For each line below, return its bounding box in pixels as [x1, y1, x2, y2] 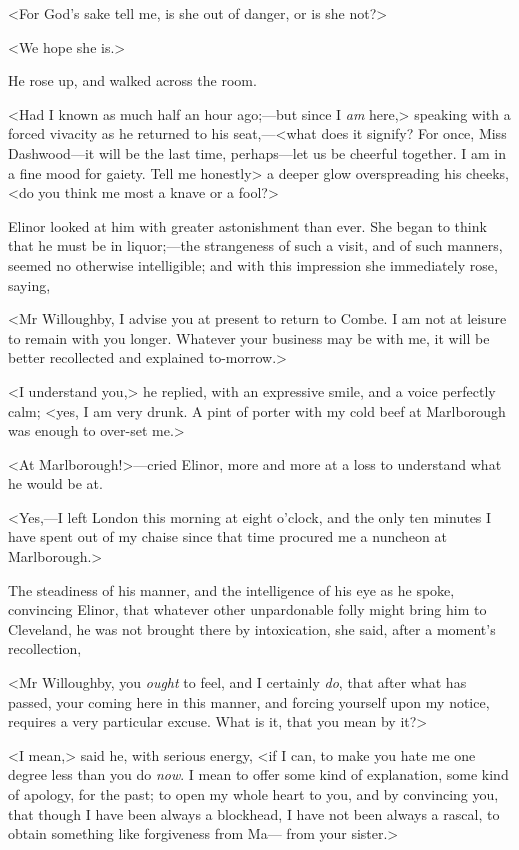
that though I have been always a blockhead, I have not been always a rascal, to [8, 803, 500, 824]
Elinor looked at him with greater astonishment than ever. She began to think [8, 215, 487, 236]
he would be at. [8, 473, 103, 494]
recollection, [8, 638, 82, 659]
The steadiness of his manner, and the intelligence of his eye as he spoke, [8, 579, 455, 600]
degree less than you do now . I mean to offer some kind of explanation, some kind [8, 764, 509, 785]
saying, [8, 274, 51, 295]
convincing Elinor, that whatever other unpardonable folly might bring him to [8, 599, 487, 620]
